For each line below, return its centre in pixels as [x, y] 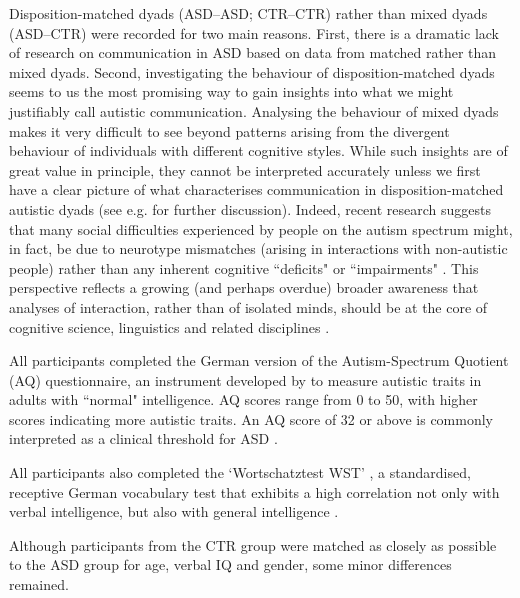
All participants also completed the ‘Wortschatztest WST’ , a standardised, [240, 472]
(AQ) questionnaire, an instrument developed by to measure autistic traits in [245, 379]
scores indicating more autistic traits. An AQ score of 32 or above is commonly [251, 418]
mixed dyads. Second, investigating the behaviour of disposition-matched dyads [252, 71]
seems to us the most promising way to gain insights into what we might [231, 91]
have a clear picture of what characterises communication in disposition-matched [256, 189]
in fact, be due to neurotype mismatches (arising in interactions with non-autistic [258, 248]
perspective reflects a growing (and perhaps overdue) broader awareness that [244, 287]
